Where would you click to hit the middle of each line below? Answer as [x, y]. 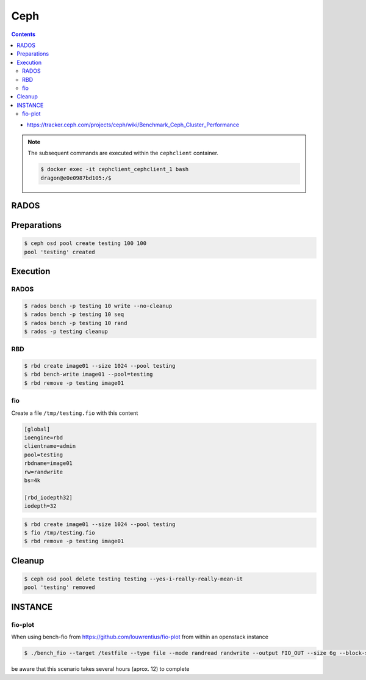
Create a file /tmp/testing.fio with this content [75, 413]
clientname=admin [50, 446]
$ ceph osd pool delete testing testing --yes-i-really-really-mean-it [134, 579]
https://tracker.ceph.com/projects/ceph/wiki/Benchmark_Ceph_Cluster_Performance [133, 125]
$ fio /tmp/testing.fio [60, 533]
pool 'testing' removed [60, 587]
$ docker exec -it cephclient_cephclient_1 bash [115, 169]
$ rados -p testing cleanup [66, 331]
